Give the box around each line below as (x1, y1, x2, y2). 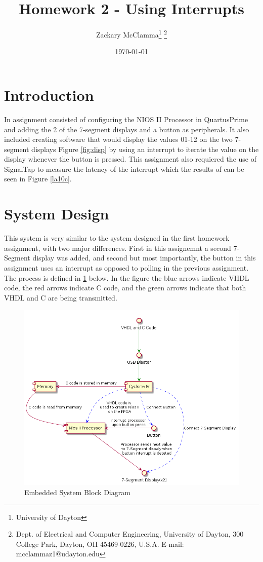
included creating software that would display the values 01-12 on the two (4, 134, 233, 144)
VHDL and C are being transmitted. (4, 292, 117, 303)
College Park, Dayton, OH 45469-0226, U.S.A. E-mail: (16, 538, 184, 549)
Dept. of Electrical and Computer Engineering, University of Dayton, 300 (16, 529, 244, 539)
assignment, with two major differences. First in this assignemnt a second (4, 242, 231, 253)
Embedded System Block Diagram (24, 486, 130, 497)
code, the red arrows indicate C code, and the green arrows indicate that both (4, 282, 246, 293)
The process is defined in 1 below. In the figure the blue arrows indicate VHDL (4, 272, 249, 283)
